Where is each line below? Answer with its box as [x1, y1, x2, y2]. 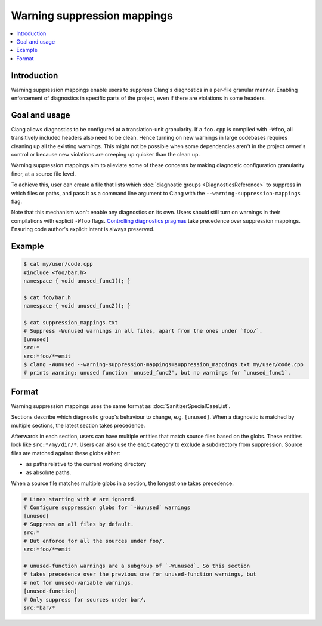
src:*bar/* [23, 604, 55, 611]
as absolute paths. [26, 469, 72, 476]
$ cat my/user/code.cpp [23, 260, 94, 268]
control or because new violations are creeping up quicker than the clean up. [11, 151, 200, 158]
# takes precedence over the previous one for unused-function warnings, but [23, 571, 256, 578]
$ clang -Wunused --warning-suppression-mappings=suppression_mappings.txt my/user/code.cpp [23, 361, 304, 367]
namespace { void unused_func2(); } [23, 302, 131, 309]
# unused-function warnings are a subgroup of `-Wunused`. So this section [23, 563, 250, 570]
